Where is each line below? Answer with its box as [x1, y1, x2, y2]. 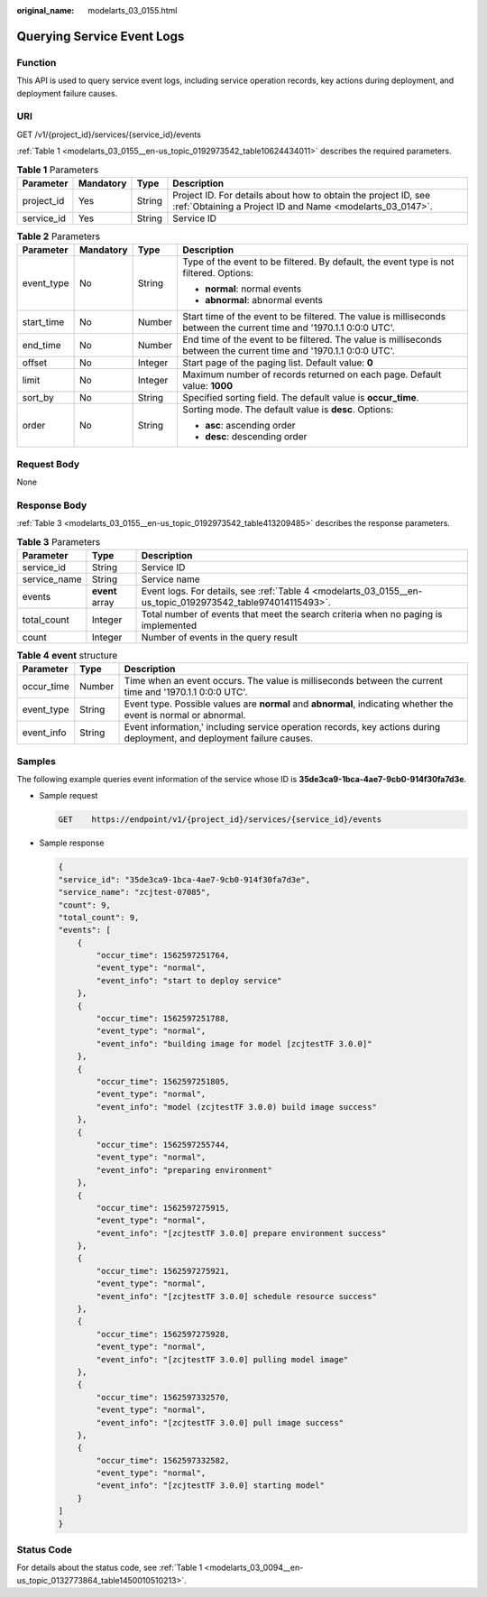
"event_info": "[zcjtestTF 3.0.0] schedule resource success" [96, 1291, 378, 1301]
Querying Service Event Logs [16, 28, 185, 44]
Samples [16, 754, 56, 767]
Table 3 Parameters [16, 535, 101, 548]
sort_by [22, 392, 54, 404]
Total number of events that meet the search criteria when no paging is [141, 607, 443, 620]
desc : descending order [204, 430, 308, 443]
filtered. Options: [181, 267, 254, 280]
